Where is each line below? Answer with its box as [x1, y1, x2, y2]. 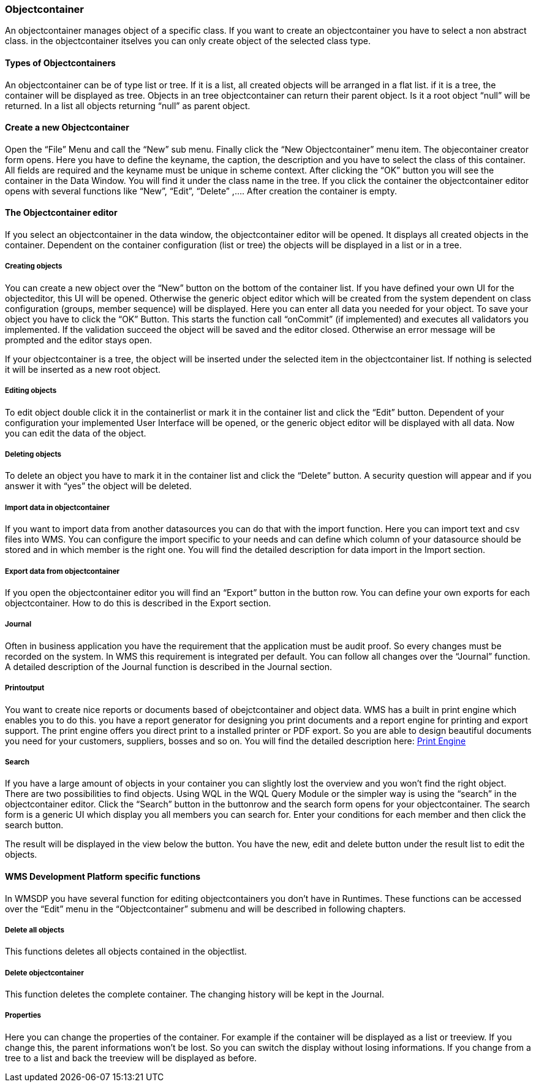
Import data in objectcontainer [5, 503, 110, 512]
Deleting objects [5, 449, 62, 459]
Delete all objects [5, 925, 64, 934]
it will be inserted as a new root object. [5, 364, 161, 375]
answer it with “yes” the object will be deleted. [5, 481, 192, 492]
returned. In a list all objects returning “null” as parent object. [5, 100, 251, 111]
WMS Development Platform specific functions [5, 871, 201, 882]
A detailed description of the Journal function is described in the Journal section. [5, 661, 333, 672]
